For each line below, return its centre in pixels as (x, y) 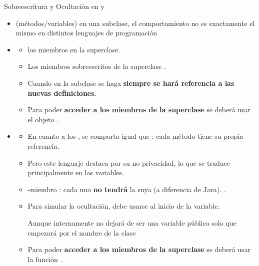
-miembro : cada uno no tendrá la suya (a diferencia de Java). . (127, 189)
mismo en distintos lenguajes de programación (86, 33)
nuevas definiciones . (62, 93)
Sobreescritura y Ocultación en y (54, 6)
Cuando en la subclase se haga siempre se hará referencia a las (131, 83)
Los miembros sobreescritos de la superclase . (97, 66)
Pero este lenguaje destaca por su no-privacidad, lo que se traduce (129, 162)
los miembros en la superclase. (74, 49)
